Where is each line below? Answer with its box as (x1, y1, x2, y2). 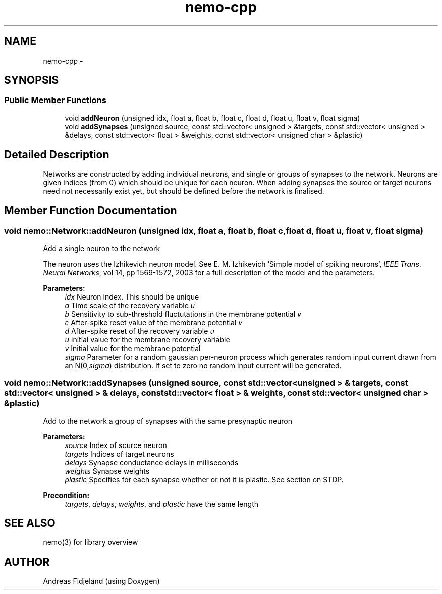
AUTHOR (4, 555, 50, 568)
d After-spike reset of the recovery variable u (65, 326, 214, 335)
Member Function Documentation (4, 204, 177, 217)
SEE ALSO (4, 517, 56, 530)
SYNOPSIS (4, 74, 59, 87)
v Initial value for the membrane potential (65, 343, 201, 353)
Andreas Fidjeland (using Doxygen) (43, 577, 160, 586)
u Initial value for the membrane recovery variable (65, 335, 230, 344)
